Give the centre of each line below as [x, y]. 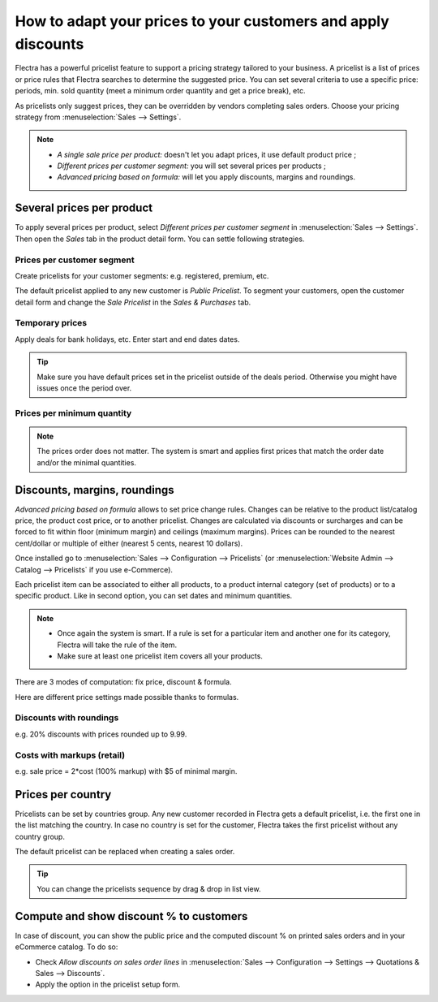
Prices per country [63, 795]
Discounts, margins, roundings [94, 490]
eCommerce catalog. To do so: [67, 947]
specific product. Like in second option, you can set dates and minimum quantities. [154, 596]
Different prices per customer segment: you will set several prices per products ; [191, 166]
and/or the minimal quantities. [87, 462]
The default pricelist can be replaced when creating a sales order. [125, 852]
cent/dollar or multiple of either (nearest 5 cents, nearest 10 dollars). [129, 543]
